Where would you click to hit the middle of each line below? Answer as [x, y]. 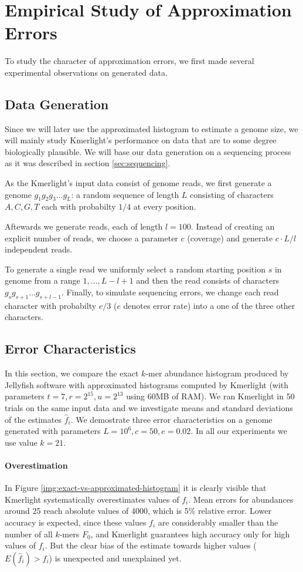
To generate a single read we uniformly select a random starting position [135, 269]
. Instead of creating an [233, 226]
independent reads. [39, 249]
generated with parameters [53, 431]
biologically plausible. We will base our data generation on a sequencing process [148, 151]
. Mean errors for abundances [241, 499]
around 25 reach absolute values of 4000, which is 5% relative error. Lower [138, 511]
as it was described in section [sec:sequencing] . [88, 163]
